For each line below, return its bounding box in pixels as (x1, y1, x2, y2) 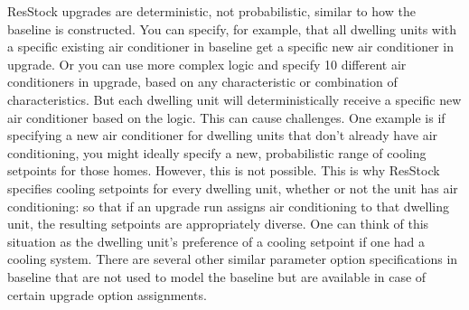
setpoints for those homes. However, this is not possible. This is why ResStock (7, 161, 440, 180)
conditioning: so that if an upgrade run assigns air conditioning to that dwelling (7, 196, 449, 215)
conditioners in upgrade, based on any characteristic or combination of (7, 72, 398, 91)
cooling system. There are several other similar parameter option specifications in (7, 249, 458, 268)
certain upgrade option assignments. (7, 285, 207, 304)
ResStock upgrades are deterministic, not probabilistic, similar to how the (7, 2, 416, 20)
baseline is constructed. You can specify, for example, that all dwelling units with (7, 19, 457, 38)
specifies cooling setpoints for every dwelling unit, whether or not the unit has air (7, 178, 458, 197)
